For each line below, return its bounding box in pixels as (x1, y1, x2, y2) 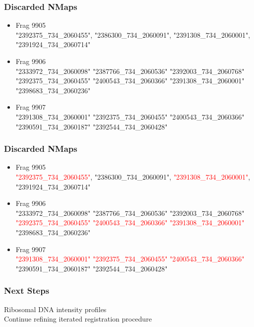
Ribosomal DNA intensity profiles (4, 304, 107, 314)
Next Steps (4, 284, 50, 297)
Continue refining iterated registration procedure (4, 314, 152, 324)
